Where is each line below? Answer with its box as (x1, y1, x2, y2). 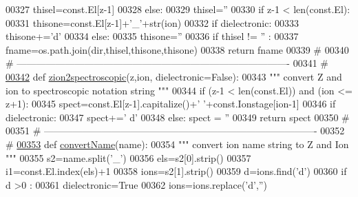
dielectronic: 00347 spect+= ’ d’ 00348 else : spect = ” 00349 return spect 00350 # (6, 110, 350, 124)
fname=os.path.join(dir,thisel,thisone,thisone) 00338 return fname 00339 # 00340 (6, 42, 349, 56)
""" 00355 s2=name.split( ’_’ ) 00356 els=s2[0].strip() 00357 (6, 150, 251, 165)
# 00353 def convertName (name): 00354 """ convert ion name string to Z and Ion (6, 136, 349, 151)
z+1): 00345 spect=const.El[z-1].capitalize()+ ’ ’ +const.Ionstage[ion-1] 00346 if (6, 96, 336, 111)
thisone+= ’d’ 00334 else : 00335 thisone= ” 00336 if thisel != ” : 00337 (6, 29, 299, 43)
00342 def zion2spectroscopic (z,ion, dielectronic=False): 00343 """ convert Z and (6, 69, 342, 83)
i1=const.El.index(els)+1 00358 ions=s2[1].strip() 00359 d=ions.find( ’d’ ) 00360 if (6, 164, 347, 178)
